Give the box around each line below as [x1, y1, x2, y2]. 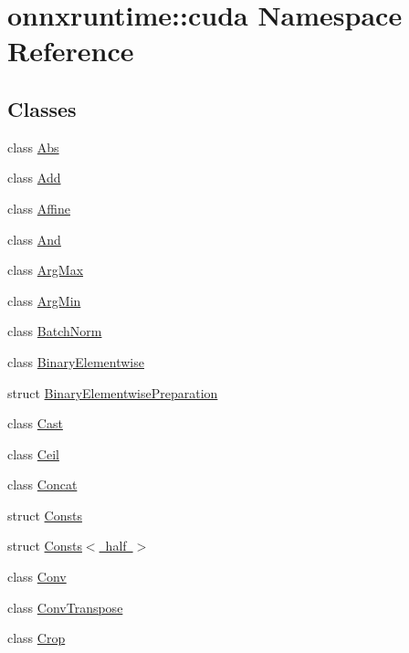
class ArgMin [7, 290, 81, 310]
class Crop [7, 628, 66, 648]
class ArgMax [7, 260, 84, 279]
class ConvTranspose [7, 597, 123, 616]
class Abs [7, 137, 59, 156]
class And [7, 229, 61, 248]
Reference [7, 32, 134, 69]
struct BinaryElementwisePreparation [7, 383, 218, 402]
